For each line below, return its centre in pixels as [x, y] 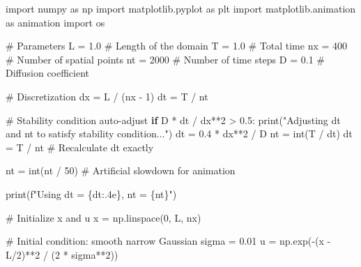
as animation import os [55, 22]
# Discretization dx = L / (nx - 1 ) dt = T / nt [107, 96]
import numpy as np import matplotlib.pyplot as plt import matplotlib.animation [181, 8]
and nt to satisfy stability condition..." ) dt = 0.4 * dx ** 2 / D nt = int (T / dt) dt [179, 133]
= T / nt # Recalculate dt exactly [80, 147]
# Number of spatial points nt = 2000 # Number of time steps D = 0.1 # [165, 59]
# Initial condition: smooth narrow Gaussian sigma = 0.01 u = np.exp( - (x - [168, 241]
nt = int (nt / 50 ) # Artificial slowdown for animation [121, 170]
